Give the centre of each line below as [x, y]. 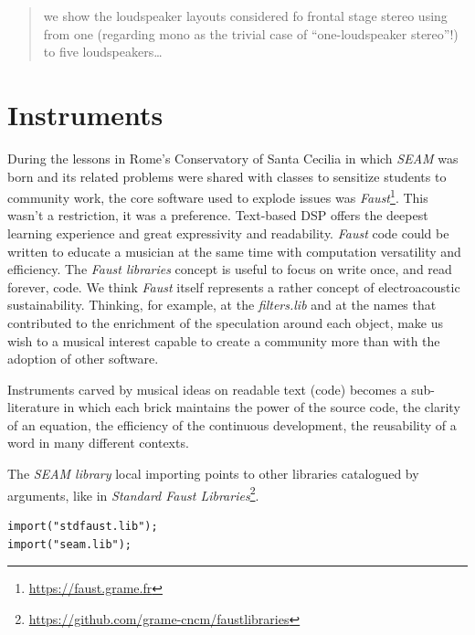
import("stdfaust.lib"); [83, 526]
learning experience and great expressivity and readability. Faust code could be [228, 233]
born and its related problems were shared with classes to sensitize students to [227, 176]
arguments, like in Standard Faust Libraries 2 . [133, 493]
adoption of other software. [83, 359]
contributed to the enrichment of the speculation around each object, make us [226, 322]
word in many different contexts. [98, 443]
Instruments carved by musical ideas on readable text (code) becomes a [207, 389]
